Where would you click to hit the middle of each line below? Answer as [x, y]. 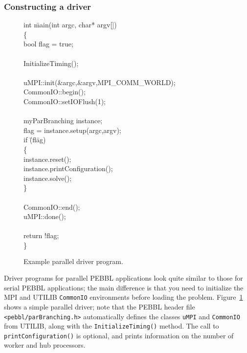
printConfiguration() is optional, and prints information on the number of [119, 335]
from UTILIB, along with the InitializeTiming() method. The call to [112, 326]
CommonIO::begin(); [55, 92]
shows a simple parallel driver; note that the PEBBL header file [100, 306]
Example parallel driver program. [73, 261]
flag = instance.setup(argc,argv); [72, 130]
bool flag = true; [48, 44]
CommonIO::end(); [52, 207]
